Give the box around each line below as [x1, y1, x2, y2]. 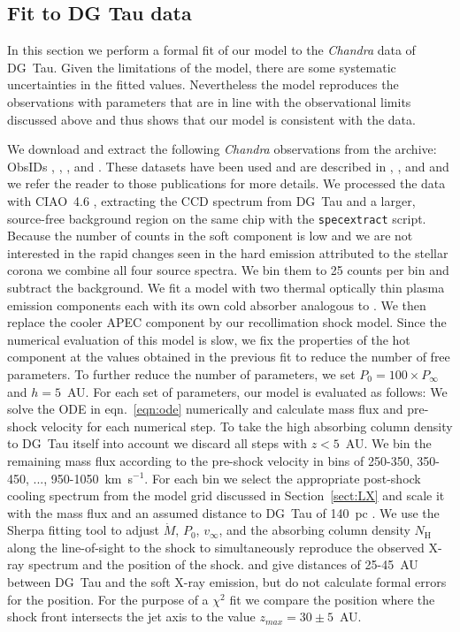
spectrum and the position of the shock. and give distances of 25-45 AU [28, 555, 418, 574]
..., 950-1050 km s [33, 468, 134, 487]
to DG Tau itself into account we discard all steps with [7, 434, 307, 453]
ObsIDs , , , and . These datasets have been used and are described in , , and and [7, 156, 449, 175]
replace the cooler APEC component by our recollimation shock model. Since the [7, 313, 447, 331]
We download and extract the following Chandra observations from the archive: [7, 140, 437, 158]
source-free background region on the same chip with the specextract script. [7, 209, 426, 227]
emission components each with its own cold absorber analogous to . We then [7, 295, 426, 314]
